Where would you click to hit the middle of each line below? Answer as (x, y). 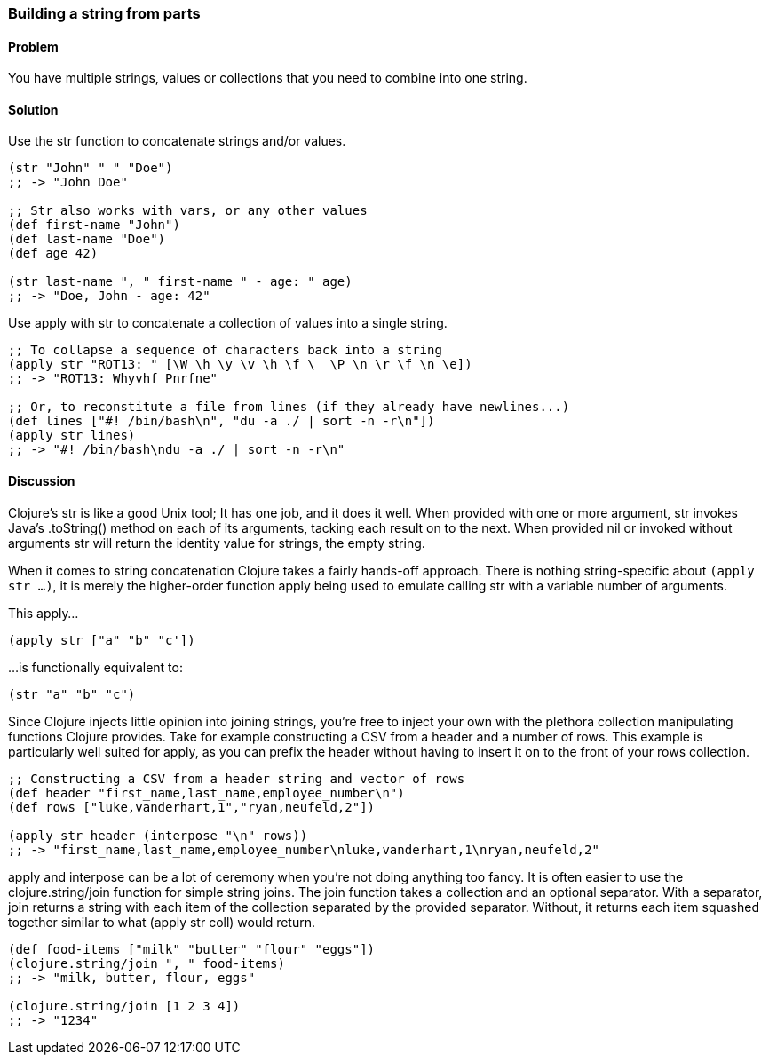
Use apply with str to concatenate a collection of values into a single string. (228, 323)
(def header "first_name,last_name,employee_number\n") (206, 793)
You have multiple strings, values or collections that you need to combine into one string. (268, 78)
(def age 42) (53, 254)
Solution (33, 109)
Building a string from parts (104, 13)
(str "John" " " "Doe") (91, 168)
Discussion (42, 481)
